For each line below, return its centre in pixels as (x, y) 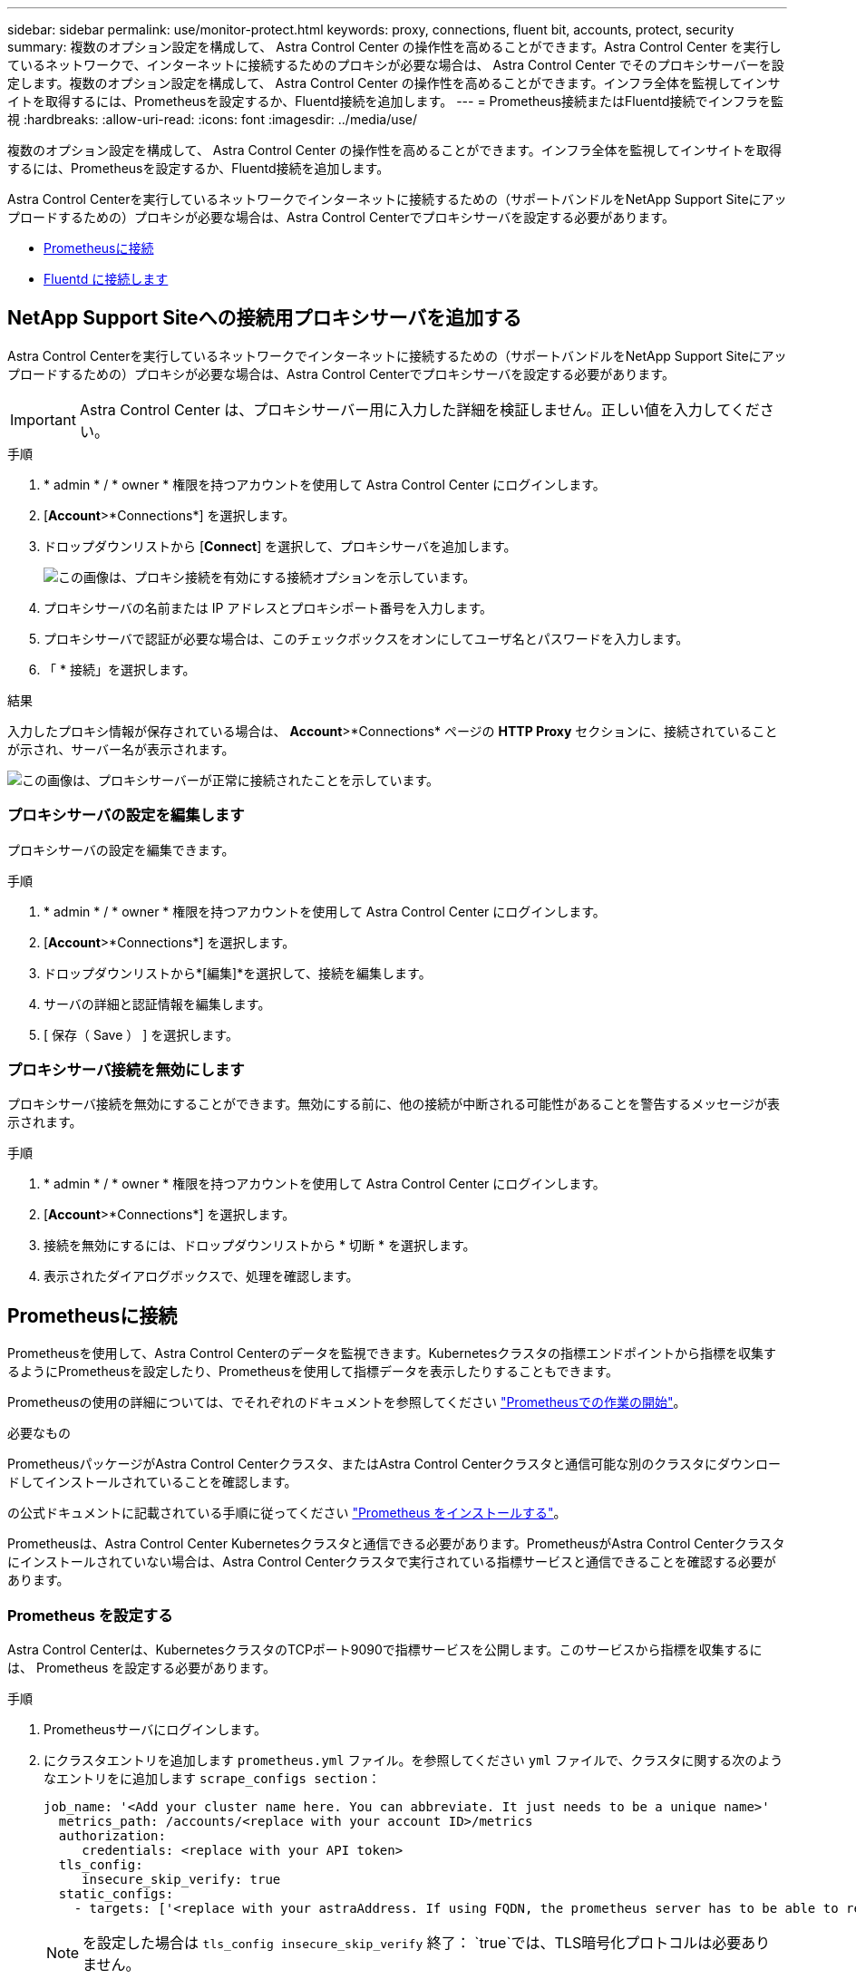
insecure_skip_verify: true (181, 1879)
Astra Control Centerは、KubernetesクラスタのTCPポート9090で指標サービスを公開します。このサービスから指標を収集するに (385, 1649)
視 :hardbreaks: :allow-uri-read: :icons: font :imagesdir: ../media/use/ (213, 119)
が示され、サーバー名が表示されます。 (121, 749)
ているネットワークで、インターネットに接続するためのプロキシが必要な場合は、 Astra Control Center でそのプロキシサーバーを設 (396, 65)
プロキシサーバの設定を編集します (126, 815)
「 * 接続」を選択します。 (120, 669)
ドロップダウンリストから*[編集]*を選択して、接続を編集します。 (238, 973)
